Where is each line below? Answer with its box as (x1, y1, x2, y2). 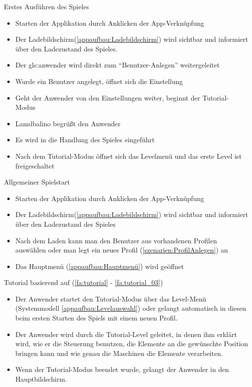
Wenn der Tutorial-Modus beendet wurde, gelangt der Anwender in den (15, 364, 229, 374)
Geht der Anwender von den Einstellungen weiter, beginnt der (15, 92, 201, 102)
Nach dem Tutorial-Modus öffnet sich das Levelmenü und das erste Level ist (15, 151, 242, 161)
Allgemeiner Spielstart (4, 177, 70, 187)
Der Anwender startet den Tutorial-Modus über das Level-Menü (15, 293, 206, 303)
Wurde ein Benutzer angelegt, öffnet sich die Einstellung (15, 76, 183, 86)
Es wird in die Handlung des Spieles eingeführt (15, 135, 155, 145)
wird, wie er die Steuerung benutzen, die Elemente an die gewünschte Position (15, 338, 248, 349)
